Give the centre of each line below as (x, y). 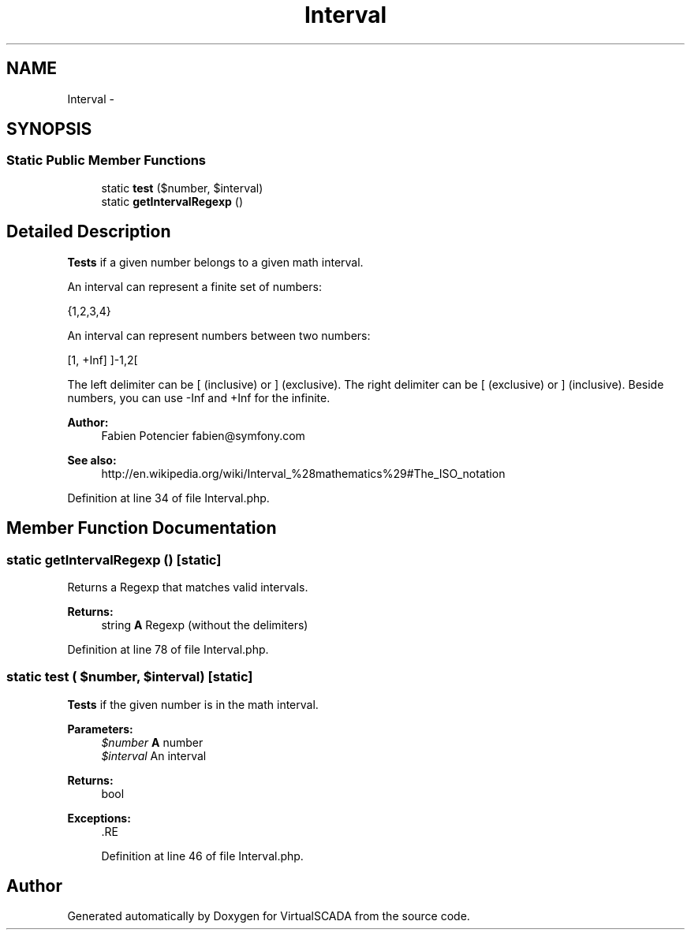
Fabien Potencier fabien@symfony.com (203, 435)
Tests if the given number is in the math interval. (193, 704)
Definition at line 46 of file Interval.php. (202, 856)
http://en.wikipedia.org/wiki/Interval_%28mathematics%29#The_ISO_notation (303, 473)
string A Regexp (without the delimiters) (205, 625)
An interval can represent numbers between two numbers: (219, 335)
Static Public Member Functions (106, 160)
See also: (92, 460)
